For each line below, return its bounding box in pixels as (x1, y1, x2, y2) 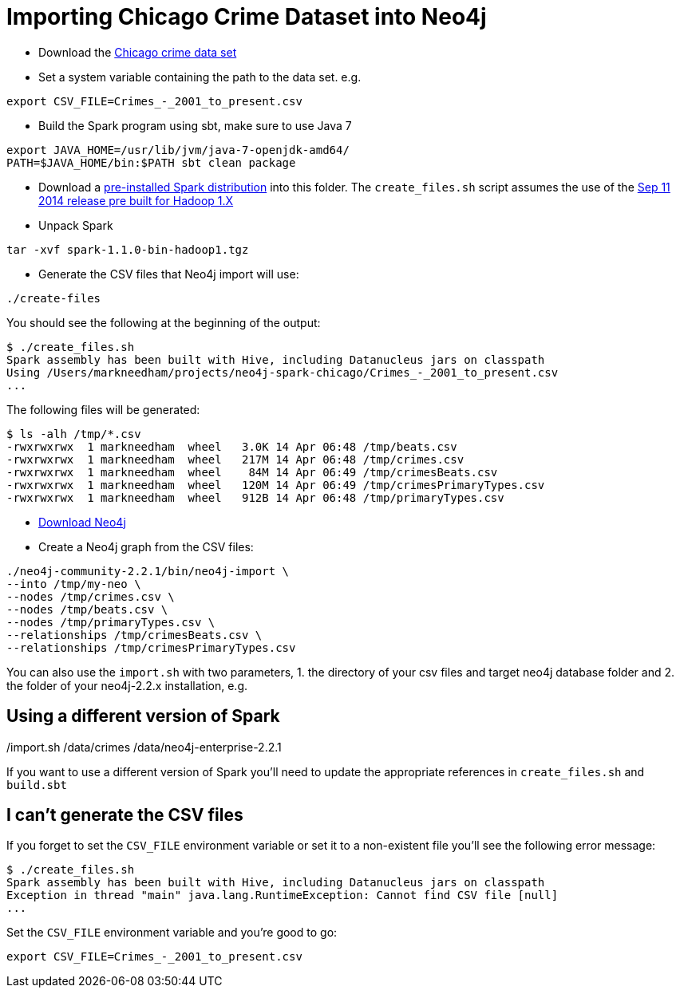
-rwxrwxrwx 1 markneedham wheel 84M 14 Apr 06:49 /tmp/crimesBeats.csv (6, 465, 498, 479)
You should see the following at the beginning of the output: (6, 315, 321, 329)
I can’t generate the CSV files (6, 805, 243, 826)
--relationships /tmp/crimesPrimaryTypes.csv (6, 641, 296, 654)
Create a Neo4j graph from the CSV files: (38, 539, 254, 554)
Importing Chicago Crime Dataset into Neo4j (6, 3, 487, 30)
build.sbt (6, 778, 67, 791)
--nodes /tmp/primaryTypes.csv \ (6, 615, 215, 629)
